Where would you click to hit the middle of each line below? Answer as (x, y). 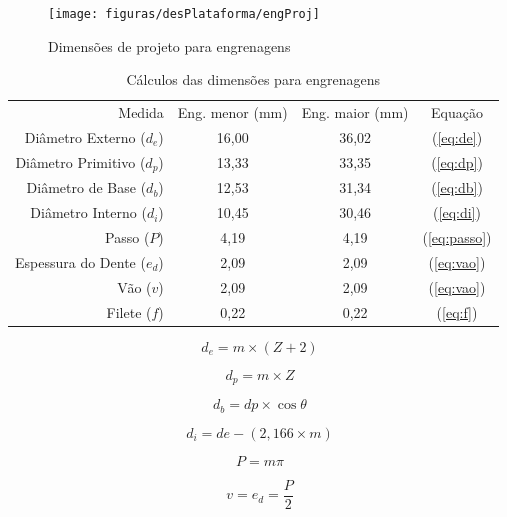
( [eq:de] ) (457, 136)
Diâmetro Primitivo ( (80, 161)
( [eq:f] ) (457, 311)
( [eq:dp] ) (457, 162)
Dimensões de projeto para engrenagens (169, 45)
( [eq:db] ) (457, 187)
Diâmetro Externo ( (85, 136)
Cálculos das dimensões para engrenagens (253, 79)
